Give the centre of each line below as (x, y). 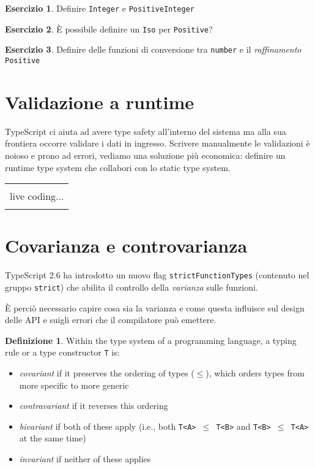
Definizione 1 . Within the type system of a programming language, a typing (151, 340)
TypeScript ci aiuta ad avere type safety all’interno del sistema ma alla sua (146, 131)
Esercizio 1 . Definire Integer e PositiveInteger (100, 8)
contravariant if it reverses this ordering (94, 406)
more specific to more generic (74, 385)
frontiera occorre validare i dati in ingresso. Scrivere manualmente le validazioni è (157, 143)
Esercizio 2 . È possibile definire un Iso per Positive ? (109, 29)
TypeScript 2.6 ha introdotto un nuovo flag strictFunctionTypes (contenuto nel (157, 275)
